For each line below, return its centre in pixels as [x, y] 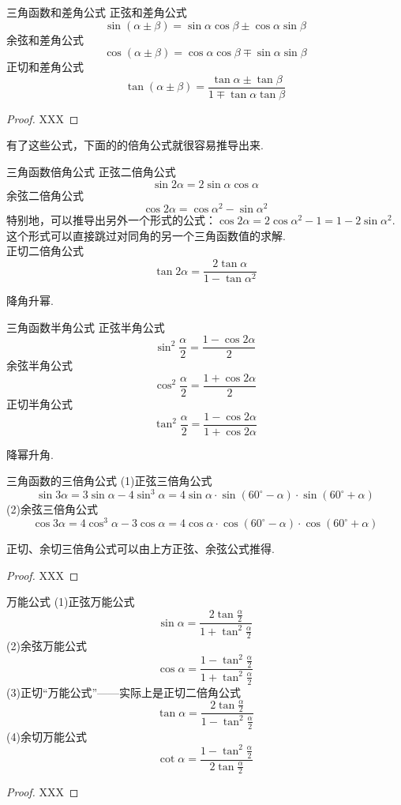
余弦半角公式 [39, 365]
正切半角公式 [39, 404]
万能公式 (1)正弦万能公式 [71, 602]
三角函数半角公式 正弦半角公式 [86, 327]
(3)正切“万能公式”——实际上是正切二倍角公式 [124, 692]
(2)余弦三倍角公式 [52, 509]
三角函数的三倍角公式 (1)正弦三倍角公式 [109, 481]
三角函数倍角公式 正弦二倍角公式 [91, 172]
